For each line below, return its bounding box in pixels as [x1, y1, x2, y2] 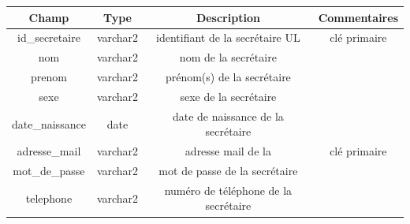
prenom [30, 69, 67, 85]
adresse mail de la [184, 143, 271, 159]
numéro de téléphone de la [164, 181, 293, 198]
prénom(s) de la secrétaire [165, 69, 291, 85]
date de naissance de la [172, 107, 284, 124]
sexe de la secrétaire [180, 88, 277, 104]
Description [196, 9, 260, 25]
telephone [25, 189, 73, 206]
